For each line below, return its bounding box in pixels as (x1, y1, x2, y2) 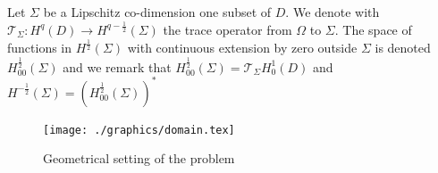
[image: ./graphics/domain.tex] (43, 123, 235, 136)
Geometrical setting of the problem (43, 149, 235, 168)
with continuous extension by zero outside (127, 37, 358, 56)
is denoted (375, 37, 431, 56)
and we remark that (63, 57, 172, 76)
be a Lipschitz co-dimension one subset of (43, 3, 272, 21)
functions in (7, 37, 72, 56)
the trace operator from (163, 20, 292, 38)
